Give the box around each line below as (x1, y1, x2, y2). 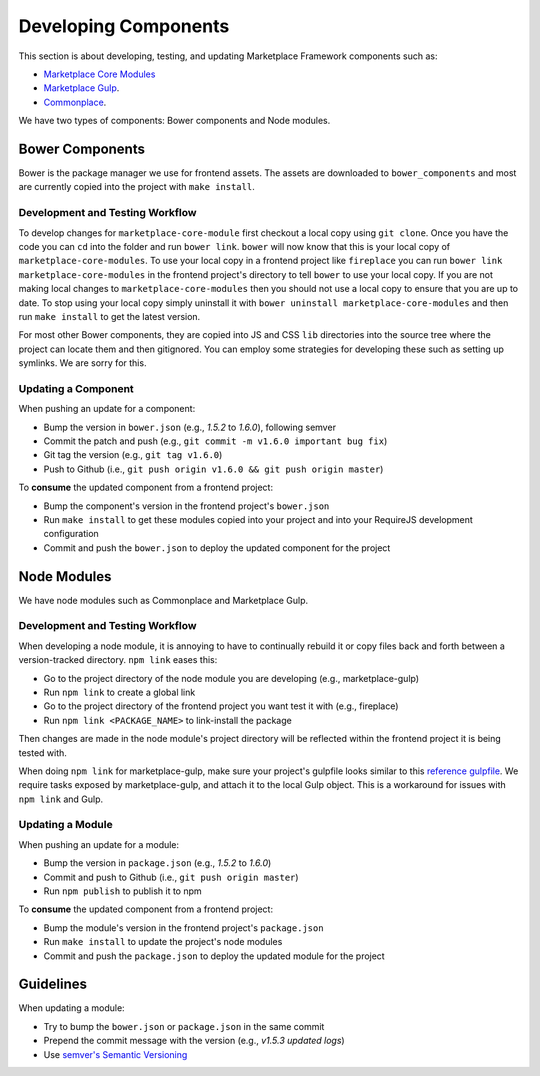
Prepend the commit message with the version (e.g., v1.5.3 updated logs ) (43, 1035, 345, 1047)
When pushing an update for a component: (18, 403, 196, 415)
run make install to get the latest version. (18, 310, 201, 322)
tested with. (18, 746, 67, 759)
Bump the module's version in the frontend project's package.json (43, 921, 324, 934)
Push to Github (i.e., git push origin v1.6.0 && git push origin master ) (43, 463, 384, 475)
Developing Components (18, 15, 230, 37)
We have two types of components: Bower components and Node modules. (18, 115, 331, 127)
